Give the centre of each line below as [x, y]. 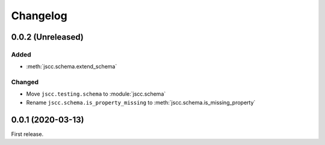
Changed [25, 82]
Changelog [39, 16]
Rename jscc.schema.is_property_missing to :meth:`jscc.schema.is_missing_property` [141, 102]
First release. [27, 134]
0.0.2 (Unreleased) [48, 37]
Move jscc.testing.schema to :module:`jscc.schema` [96, 94]
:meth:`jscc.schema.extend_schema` [72, 67]
